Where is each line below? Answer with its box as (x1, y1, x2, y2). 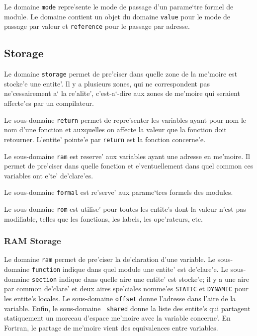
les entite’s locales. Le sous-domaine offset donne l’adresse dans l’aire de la (4, 293, 236, 304)
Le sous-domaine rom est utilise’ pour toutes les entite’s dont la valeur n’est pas (4, 204, 246, 214)
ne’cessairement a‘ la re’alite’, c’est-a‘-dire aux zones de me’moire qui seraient (4, 88, 240, 98)
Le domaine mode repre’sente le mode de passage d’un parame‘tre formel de (4, 1, 234, 11)
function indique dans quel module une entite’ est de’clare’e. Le (32, 264, 229, 274)
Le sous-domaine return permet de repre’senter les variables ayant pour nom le (4, 114, 247, 125)
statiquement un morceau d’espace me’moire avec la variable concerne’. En (4, 313, 231, 323)
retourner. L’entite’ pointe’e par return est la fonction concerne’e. (4, 134, 206, 144)
